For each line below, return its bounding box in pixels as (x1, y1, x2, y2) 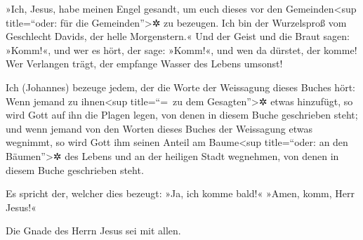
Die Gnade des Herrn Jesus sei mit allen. (6, 223, 181, 238)
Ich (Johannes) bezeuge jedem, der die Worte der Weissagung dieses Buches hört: (6, 79, 355, 94)
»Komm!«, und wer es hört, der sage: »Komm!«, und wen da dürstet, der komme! (6, 42, 357, 57)
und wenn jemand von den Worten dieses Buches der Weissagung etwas (6, 121, 313, 135)
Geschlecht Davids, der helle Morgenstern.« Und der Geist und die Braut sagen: (6, 29, 350, 44)
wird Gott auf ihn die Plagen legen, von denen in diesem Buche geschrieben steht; (6, 107, 358, 122)
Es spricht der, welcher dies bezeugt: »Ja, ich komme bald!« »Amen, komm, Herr (6, 186, 355, 201)
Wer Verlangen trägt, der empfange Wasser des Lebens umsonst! (6, 56, 283, 71)
